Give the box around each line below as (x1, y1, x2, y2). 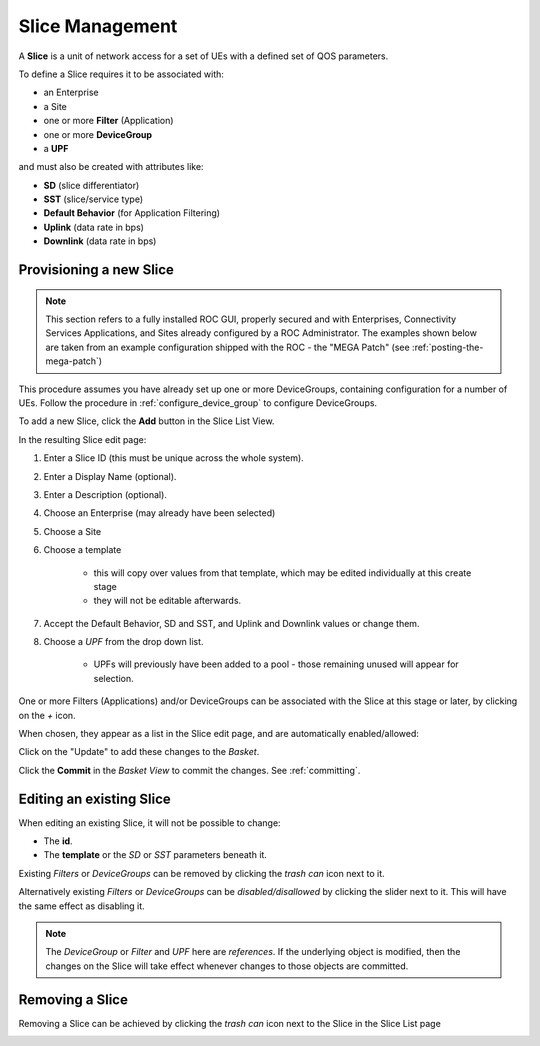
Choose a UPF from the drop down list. (43, 636, 204, 648)
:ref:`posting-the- (411, 341, 484, 353)
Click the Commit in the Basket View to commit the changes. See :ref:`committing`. (18, 764, 361, 776)
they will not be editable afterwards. (93, 595, 242, 607)
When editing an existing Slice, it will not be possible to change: (18, 816, 281, 829)
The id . (43, 835, 74, 847)
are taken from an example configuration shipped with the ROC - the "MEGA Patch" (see (45, 341, 410, 353)
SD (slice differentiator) (43, 179, 140, 191)
